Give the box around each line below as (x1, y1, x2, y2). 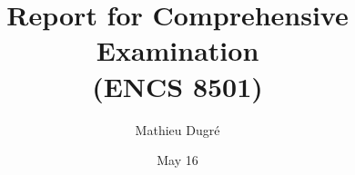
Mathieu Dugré (135, 120, 220, 139)
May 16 (157, 151, 198, 170)
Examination (96, 32, 259, 69)
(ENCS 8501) (92, 67, 263, 104)
